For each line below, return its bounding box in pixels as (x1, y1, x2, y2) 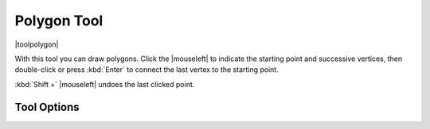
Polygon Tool (14, 12, 104, 29)
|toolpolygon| (14, 40, 59, 49)
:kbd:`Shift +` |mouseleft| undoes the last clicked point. (14, 79, 195, 89)
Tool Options (14, 100, 80, 114)
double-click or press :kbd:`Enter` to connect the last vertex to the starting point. (14, 65, 279, 74)
